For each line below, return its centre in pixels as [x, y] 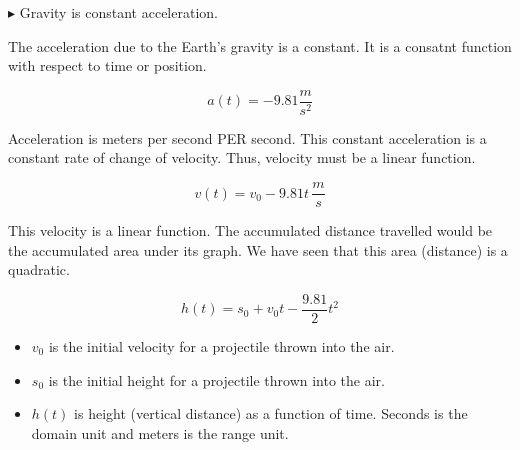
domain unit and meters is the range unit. [160, 432]
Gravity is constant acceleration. [118, 12]
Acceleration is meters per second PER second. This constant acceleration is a [247, 137]
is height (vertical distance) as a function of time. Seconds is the [271, 413]
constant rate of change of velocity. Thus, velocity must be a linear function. [242, 157]
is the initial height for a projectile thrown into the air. [216, 379]
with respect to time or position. [107, 65]
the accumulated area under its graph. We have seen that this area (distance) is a [258, 249]
